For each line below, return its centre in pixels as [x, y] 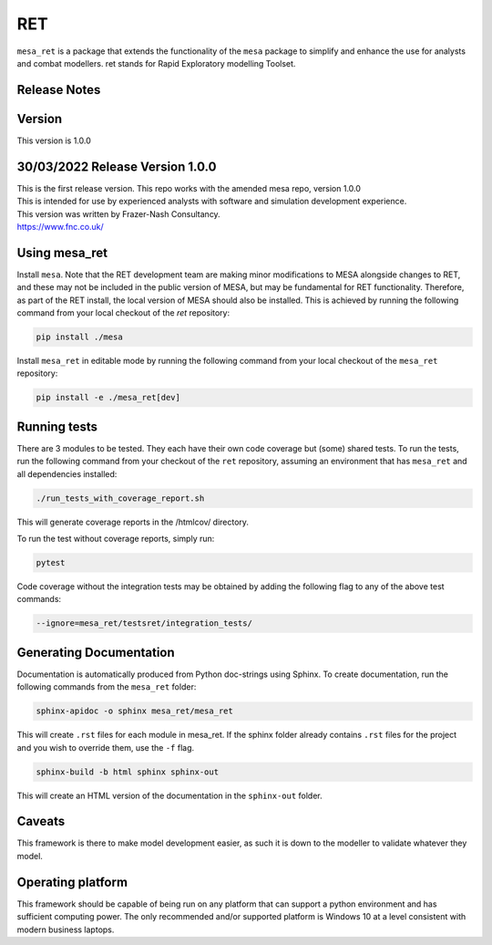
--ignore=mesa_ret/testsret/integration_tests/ [144, 623]
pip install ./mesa [79, 337]
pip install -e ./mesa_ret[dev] [108, 398]
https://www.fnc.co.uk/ [60, 226]
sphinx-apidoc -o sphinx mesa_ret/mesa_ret [135, 711]
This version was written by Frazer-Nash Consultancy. [118, 213]
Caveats [41, 821]
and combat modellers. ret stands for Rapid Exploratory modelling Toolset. [156, 63]
